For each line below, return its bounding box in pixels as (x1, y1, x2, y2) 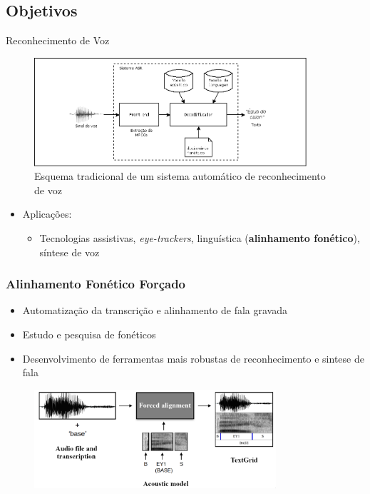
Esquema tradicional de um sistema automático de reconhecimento (34, 168, 326, 183)
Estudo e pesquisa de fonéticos (22, 326, 156, 341)
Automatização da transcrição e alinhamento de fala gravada (22, 303, 287, 318)
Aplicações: (22, 206, 72, 221)
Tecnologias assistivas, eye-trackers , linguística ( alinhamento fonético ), (39, 230, 360, 245)
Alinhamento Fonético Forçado (6, 275, 186, 293)
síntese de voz (39, 244, 100, 259)
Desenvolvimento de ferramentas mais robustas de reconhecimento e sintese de (22, 351, 364, 366)
